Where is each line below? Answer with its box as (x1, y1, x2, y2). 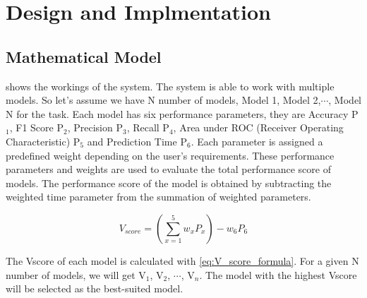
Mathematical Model (6, 45, 162, 67)
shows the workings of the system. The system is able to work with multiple (6, 78, 335, 93)
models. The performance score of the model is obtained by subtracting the (6, 175, 332, 190)
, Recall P (126, 120, 169, 135)
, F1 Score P (9, 120, 64, 135)
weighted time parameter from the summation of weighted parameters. (6, 189, 311, 204)
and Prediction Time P (87, 133, 187, 148)
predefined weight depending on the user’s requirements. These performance (6, 148, 335, 162)
